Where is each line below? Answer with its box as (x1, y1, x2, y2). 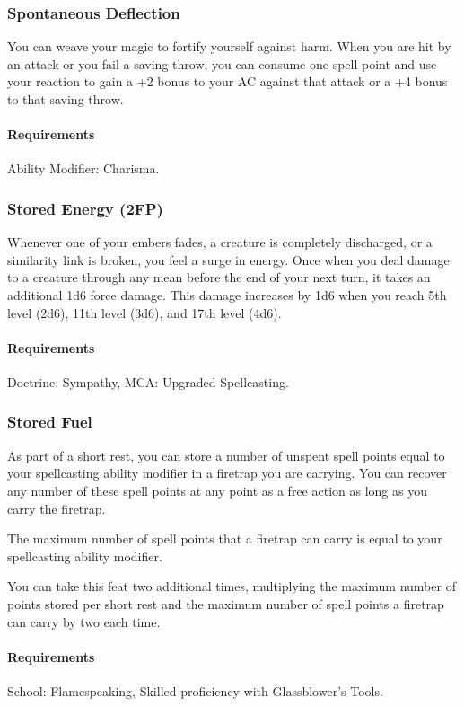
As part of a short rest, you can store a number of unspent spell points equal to (7, 446, 445, 464)
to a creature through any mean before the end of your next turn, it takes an (7, 268, 431, 287)
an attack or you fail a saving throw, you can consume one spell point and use (7, 54, 437, 73)
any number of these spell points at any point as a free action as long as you (7, 481, 427, 499)
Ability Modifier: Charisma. (7, 159, 160, 178)
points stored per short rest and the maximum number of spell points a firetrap (7, 594, 444, 613)
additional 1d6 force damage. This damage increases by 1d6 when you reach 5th (7, 285, 447, 304)
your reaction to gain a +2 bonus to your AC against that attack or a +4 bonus (7, 72, 448, 91)
